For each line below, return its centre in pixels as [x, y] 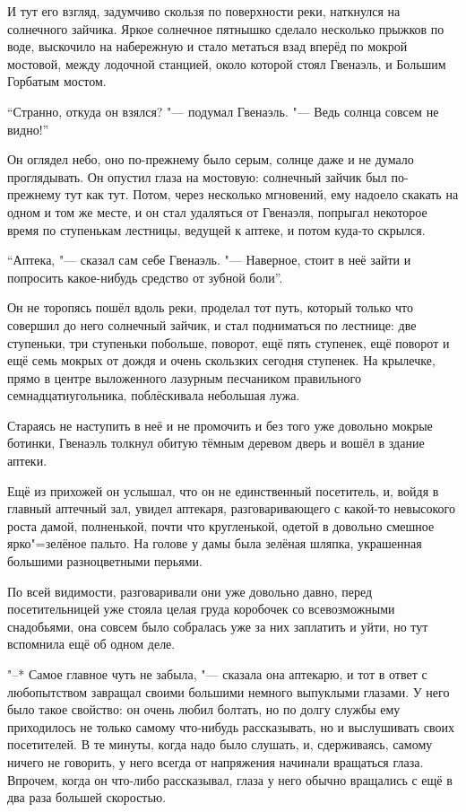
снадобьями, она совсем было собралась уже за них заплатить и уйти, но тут [218, 626]
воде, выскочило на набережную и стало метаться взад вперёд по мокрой [207, 46]
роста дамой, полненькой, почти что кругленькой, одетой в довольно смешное [221, 525]
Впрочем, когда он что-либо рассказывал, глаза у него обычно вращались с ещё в [230, 779]
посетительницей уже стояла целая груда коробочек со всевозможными [201, 609]
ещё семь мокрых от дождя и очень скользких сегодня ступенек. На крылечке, [221, 360]
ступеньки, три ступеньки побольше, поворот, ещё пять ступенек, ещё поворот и [229, 342]
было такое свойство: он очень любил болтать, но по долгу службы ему [204, 709]
